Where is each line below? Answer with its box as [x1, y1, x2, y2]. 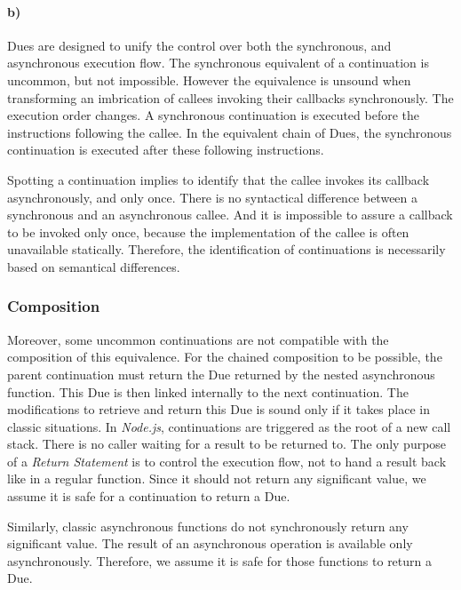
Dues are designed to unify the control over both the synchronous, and [7, 36, 392, 54]
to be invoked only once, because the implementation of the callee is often [7, 222, 409, 241]
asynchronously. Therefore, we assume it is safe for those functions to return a [7, 551, 433, 570]
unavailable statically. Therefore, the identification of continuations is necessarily [7, 240, 446, 259]
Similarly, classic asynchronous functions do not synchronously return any [7, 516, 409, 535]
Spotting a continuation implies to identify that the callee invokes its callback [7, 170, 430, 188]
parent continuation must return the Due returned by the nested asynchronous [7, 364, 435, 383]
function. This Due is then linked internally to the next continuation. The [7, 382, 409, 401]
